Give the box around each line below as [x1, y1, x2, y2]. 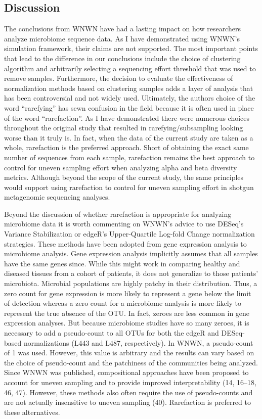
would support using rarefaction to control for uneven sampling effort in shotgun [4, 181, 254, 192]
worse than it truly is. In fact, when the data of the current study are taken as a [4, 132, 253, 143]
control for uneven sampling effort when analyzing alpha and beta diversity [4, 162, 237, 172]
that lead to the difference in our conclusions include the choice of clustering [4, 53, 241, 63]
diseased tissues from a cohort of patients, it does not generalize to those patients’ [4, 268, 258, 278]
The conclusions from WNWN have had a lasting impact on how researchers [4, 23, 241, 34]
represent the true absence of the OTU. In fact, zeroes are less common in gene [4, 307, 250, 318]
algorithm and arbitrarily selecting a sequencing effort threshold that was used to [4, 63, 256, 73]
